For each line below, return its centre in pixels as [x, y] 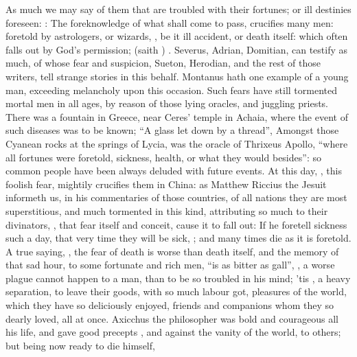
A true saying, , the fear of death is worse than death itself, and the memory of [172, 251]
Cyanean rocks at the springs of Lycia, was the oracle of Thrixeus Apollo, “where [177, 143]
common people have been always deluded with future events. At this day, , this [174, 171]
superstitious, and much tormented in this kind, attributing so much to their [167, 210]
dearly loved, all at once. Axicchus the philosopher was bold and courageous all [172, 318]
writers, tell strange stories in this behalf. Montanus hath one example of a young [177, 76]
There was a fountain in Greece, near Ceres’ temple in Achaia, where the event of [177, 116]
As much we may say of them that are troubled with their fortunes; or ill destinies [178, 9]
